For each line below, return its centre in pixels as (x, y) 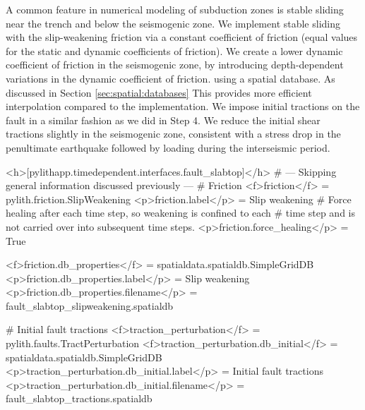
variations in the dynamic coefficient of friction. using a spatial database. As (170, 78)
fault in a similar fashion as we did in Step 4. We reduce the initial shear (163, 120)
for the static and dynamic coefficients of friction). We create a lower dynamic (174, 50)
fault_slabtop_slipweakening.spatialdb (90, 305)
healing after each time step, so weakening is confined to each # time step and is (181, 213)
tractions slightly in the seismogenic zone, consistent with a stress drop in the (173, 134)
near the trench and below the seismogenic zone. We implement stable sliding (173, 23)
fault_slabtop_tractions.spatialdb (79, 398)
